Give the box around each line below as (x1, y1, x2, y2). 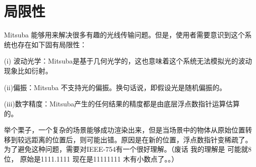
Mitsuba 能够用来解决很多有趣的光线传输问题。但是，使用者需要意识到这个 (4, 30, 245, 40)
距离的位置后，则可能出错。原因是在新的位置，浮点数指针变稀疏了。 (31, 134, 252, 144)
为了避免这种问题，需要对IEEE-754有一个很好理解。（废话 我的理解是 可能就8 (4, 144, 252, 154)
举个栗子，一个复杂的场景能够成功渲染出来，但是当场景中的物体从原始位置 (4, 125, 245, 135)
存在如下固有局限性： (17, 39, 87, 49)
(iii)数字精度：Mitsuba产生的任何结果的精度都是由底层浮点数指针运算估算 (4, 99, 240, 109)
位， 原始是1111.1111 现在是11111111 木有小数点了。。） (4, 154, 178, 164)
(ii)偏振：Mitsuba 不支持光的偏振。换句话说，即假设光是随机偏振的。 (4, 82, 226, 92)
